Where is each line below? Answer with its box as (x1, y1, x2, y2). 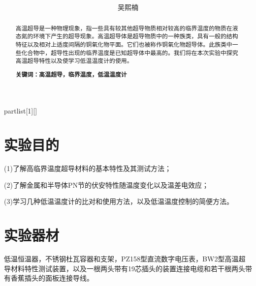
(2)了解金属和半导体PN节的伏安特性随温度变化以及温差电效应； (4, 179, 209, 190)
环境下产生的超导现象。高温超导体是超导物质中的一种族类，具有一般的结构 (33, 32, 238, 40)
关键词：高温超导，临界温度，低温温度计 (15, 70, 127, 79)
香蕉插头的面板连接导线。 (10, 273, 94, 283)
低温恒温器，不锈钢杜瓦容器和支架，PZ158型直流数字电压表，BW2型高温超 (4, 254, 246, 264)
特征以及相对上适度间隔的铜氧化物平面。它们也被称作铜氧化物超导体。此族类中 (15, 40, 232, 48)
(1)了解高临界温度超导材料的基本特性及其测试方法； (4, 163, 171, 173)
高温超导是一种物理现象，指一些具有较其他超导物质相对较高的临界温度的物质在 (15, 24, 232, 32)
